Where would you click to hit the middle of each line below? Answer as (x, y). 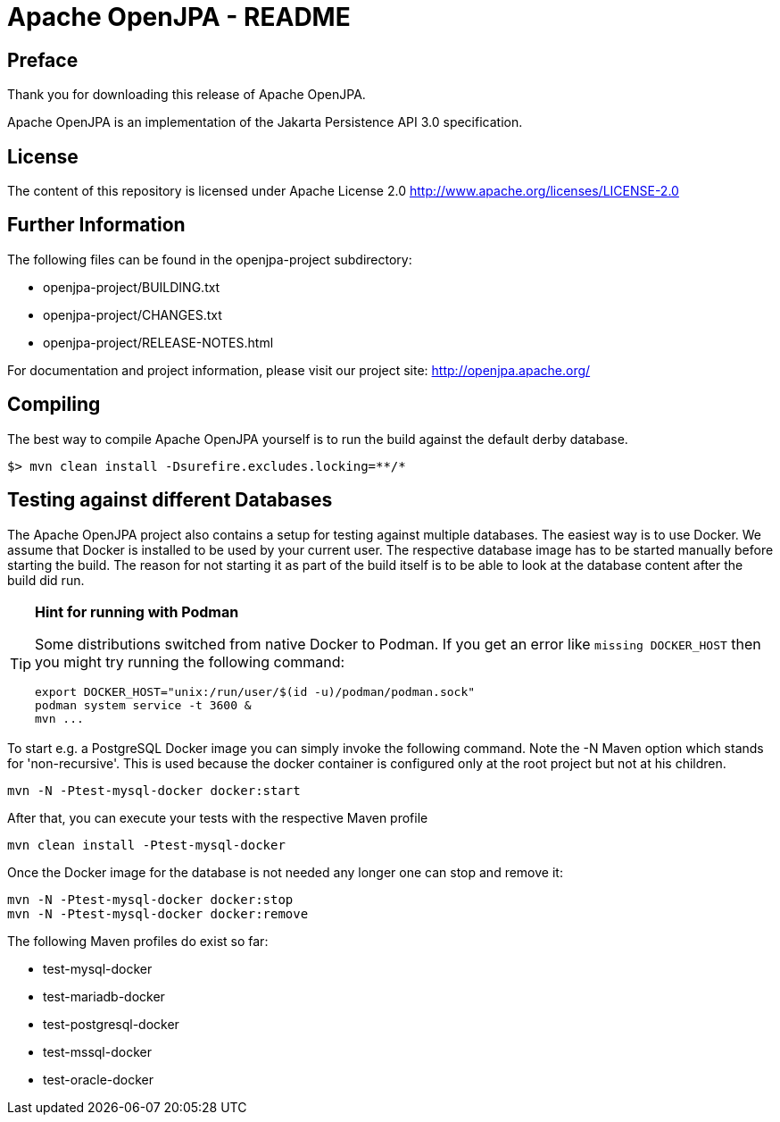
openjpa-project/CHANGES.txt (133, 314)
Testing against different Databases (170, 500)
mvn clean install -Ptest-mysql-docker (146, 845)
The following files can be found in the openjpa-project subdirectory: (210, 259)
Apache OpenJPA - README (179, 17)
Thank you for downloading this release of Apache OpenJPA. (187, 95)
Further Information (96, 225)
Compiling (54, 405)
